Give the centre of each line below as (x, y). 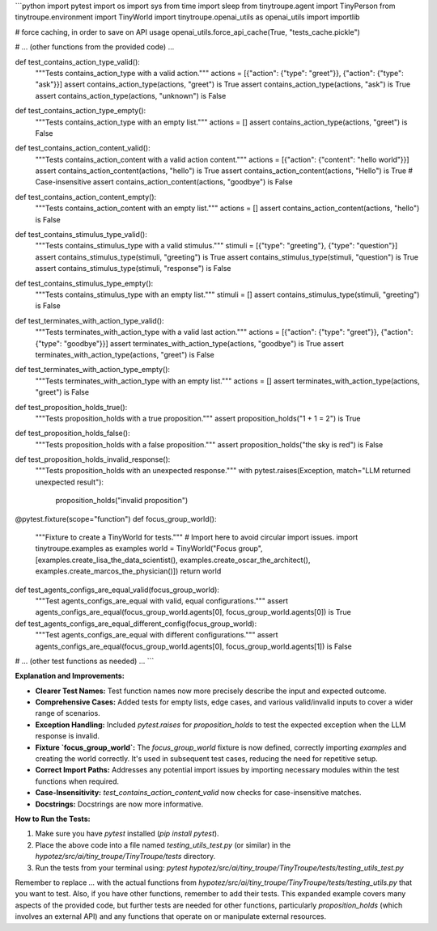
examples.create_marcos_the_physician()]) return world (128, 571)
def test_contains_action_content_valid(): (83, 148)
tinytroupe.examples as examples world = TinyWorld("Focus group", (149, 548)
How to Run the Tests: (53, 819)
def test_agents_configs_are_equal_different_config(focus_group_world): (136, 624)
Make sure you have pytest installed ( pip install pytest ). (127, 834)
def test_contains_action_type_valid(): (78, 61)
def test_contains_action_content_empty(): (86, 197)
